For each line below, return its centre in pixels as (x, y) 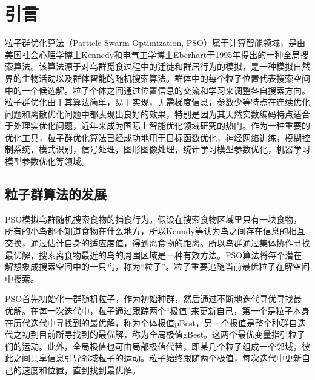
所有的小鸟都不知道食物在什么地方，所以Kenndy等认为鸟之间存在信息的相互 (155, 231)
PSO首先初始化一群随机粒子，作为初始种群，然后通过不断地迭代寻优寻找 (149, 299)
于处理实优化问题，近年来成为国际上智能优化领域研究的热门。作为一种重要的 (157, 126)
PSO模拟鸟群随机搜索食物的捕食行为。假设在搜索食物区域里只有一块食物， (154, 219)
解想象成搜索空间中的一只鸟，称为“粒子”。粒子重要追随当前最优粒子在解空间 (157, 267)
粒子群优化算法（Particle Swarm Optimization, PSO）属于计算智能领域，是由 (155, 43)
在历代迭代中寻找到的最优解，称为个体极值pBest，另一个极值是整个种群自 (151, 322)
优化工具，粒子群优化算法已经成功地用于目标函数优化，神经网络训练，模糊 (153, 137)
